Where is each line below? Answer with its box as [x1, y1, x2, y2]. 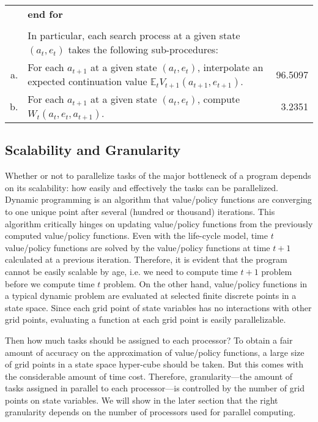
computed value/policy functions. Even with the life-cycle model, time [5, 229, 268, 242]
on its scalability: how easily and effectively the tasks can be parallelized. [5, 181, 278, 194]
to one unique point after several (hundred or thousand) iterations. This [5, 205, 275, 217]
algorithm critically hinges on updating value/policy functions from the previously [5, 217, 313, 230]
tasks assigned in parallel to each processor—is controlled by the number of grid [5, 382, 305, 394]
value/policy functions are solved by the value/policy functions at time [5, 241, 270, 254]
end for [28, 7, 63, 21]
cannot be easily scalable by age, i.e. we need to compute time [5, 265, 238, 277]
